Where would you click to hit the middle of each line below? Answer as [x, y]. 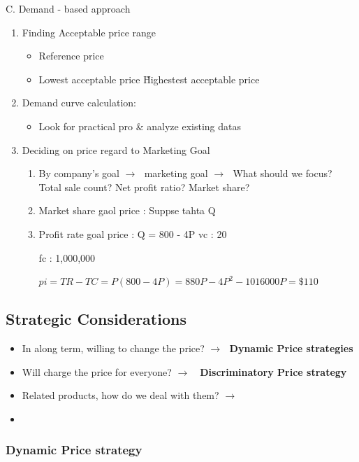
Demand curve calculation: [79, 103]
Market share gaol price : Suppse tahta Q [127, 210]
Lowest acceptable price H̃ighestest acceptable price [149, 79]
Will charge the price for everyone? [97, 371]
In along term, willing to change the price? [113, 348]
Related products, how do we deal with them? [120, 395]
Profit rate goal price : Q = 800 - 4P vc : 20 [133, 233]
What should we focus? [283, 173]
